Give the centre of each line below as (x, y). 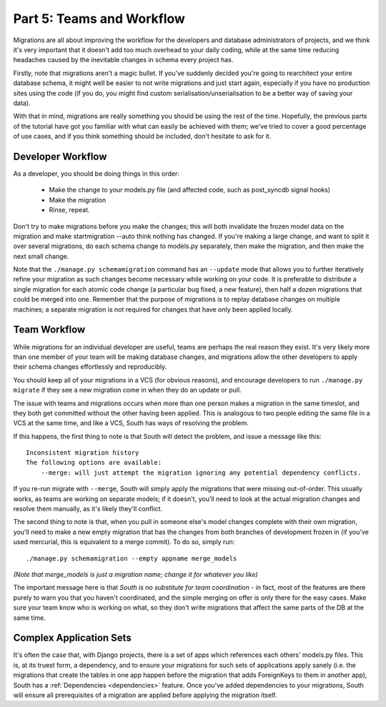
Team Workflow (49, 330)
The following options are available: (94, 463)
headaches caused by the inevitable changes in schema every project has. (123, 60)
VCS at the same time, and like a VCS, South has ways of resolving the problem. (131, 423)
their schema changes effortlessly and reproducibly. (90, 367)
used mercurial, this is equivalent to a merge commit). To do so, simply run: (124, 542)
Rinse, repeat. (69, 210)
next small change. (41, 256)
